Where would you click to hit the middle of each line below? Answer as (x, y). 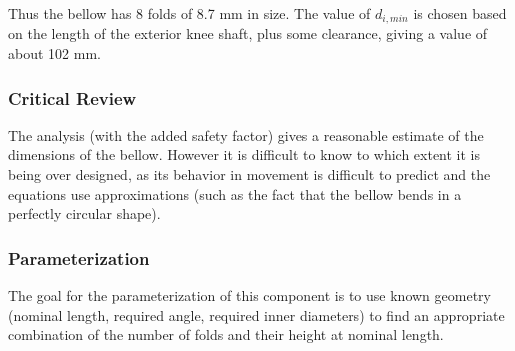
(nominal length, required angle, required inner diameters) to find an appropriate (256, 314)
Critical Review (72, 97)
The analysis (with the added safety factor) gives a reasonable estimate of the (246, 134)
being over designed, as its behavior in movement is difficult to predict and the (249, 174)
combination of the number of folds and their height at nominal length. (226, 334)
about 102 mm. (54, 53)
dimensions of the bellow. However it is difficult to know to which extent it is (244, 154)
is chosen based (460, 13)
